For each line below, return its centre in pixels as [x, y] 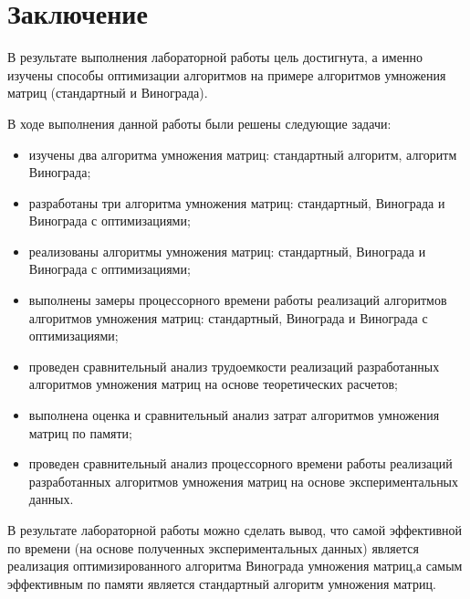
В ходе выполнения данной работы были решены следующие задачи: [199, 123]
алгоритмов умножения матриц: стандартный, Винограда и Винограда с [228, 317]
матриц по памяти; [81, 432]
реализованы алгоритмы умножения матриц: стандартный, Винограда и [227, 251]
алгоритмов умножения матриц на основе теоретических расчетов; [214, 384]
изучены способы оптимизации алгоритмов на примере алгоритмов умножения [227, 74]
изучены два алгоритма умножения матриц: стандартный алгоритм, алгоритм [243, 154]
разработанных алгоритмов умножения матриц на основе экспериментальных [244, 481]
